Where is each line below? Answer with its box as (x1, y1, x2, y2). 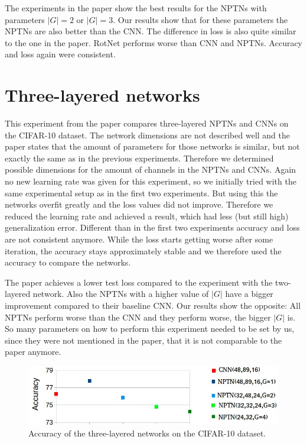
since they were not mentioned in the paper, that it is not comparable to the (5, 334, 282, 346)
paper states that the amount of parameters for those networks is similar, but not (5, 140, 300, 153)
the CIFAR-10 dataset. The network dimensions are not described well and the (5, 128, 290, 141)
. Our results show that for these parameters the (113, 13, 288, 25)
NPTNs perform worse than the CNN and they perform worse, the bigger (5, 311, 271, 323)
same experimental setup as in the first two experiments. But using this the (5, 186, 278, 199)
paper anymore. (5, 345, 61, 358)
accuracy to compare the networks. (5, 256, 131, 269)
